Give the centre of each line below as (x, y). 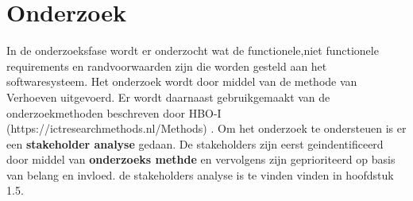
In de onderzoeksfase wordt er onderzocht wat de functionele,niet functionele (193, 50)
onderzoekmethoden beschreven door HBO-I (114, 112)
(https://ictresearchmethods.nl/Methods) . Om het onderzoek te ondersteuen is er (206, 128)
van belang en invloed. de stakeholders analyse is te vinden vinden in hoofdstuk (200, 174)
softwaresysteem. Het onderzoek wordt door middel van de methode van (182, 81)
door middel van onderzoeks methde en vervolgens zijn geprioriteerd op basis (201, 159)
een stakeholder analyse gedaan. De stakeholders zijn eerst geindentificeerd (195, 143)
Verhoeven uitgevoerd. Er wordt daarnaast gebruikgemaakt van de (168, 97)
